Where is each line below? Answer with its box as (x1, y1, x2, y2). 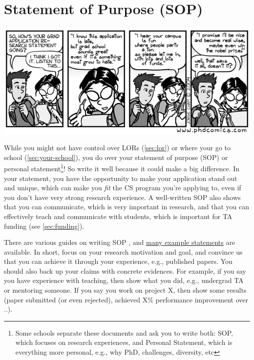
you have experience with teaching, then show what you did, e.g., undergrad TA (4, 275, 244, 285)
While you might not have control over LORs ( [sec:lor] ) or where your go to (4, 142, 231, 153)
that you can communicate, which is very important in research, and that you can (4, 201, 249, 212)
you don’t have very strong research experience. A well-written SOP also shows (4, 192, 241, 202)
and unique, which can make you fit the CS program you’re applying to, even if (4, 182, 241, 193)
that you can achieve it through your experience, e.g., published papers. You (4, 256, 233, 266)
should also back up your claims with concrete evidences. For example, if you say (4, 265, 246, 276)
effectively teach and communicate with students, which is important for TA (4, 211, 233, 221)
